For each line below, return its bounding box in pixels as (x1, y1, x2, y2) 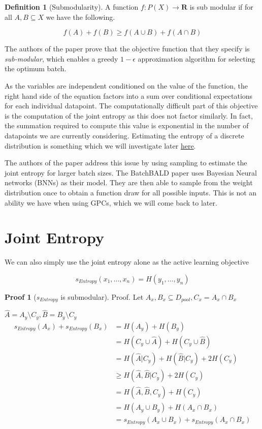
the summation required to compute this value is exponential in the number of (5, 120, 249, 131)
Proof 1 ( (5, 291, 37, 302)
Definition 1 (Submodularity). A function (5, 2, 139, 12)
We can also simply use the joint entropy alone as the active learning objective (5, 256, 249, 267)
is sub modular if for (189, 2, 253, 12)
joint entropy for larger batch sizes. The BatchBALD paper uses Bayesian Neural (5, 167, 257, 178)
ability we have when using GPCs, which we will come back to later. (5, 197, 217, 208)
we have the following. (46, 11, 115, 22)
